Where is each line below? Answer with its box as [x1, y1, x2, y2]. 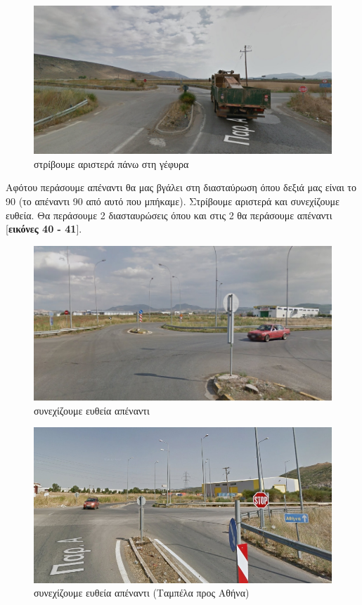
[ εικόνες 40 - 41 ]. [6, 221, 82, 236]
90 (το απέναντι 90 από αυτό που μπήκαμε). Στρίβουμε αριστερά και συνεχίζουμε [6, 193, 340, 208]
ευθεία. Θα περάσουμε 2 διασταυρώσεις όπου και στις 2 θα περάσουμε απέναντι [6, 207, 332, 222]
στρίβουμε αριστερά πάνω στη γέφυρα [34, 156, 189, 171]
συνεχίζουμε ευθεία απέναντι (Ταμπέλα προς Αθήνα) [34, 585, 250, 600]
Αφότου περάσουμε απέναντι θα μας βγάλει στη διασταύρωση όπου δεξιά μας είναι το [6, 180, 356, 195]
